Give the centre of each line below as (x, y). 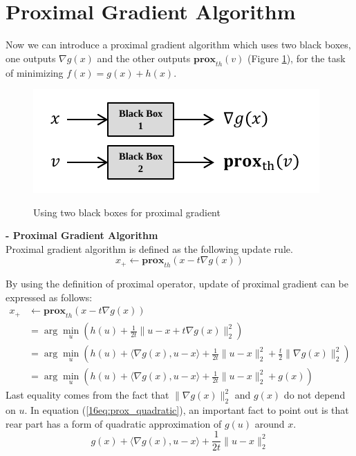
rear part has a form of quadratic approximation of (114, 423)
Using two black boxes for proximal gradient (127, 212)
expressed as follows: (49, 297)
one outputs (31, 58)
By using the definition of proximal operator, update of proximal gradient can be (177, 284)
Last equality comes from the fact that (87, 395)
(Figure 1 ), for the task (297, 58)
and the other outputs (144, 58)
